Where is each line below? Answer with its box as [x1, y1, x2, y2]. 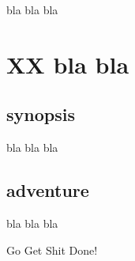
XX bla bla [6, 47, 129, 80]
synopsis [6, 102, 75, 127]
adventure [6, 178, 89, 202]
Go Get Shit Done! [6, 241, 98, 258]
